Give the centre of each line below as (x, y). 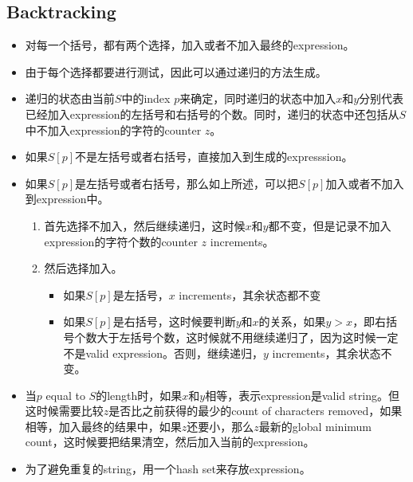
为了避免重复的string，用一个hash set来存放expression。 (168, 469)
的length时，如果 (139, 395)
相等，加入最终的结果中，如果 (103, 426)
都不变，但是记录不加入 (330, 225)
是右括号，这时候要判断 (174, 321)
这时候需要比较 (64, 411)
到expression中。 (67, 199)
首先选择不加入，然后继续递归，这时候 (145, 225)
